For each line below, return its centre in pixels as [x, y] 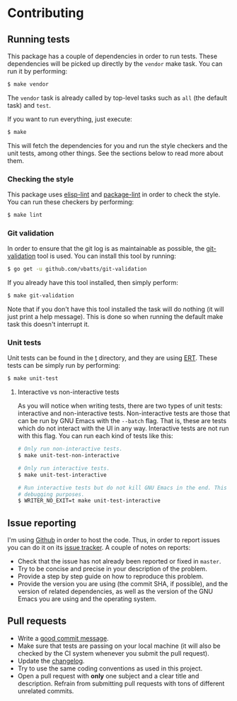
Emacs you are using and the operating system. [87, 599]
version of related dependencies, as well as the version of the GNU [115, 591]
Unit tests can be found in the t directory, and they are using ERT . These [112, 358]
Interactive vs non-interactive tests [68, 392]
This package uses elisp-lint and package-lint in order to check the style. [114, 195]
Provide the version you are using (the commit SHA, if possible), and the [123, 584]
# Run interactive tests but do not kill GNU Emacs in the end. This [122, 488]
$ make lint [25, 215]
